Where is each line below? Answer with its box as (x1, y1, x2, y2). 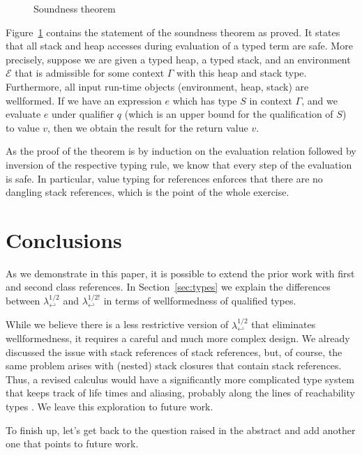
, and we (301, 93, 338, 107)
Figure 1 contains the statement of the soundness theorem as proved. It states (6, 24, 340, 39)
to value (6, 120, 40, 134)
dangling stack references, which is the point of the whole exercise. (6, 185, 289, 199)
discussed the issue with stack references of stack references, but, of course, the (6, 344, 342, 359)
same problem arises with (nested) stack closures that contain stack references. (6, 358, 342, 373)
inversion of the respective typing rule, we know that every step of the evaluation (6, 157, 352, 171)
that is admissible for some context (15, 65, 165, 80)
